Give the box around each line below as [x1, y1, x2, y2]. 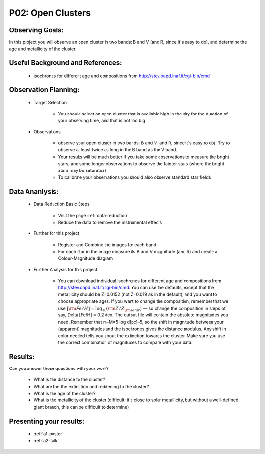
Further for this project [33, 230, 79, 236]
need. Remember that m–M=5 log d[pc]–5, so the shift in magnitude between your [58, 319, 224, 325]
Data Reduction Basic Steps [33, 201, 90, 207]
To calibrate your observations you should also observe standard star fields [58, 174, 211, 180]
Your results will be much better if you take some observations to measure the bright [58, 154, 229, 160]
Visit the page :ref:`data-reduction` [58, 212, 129, 218]
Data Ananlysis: [9, 187, 59, 196]
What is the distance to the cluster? [33, 376, 106, 383]
